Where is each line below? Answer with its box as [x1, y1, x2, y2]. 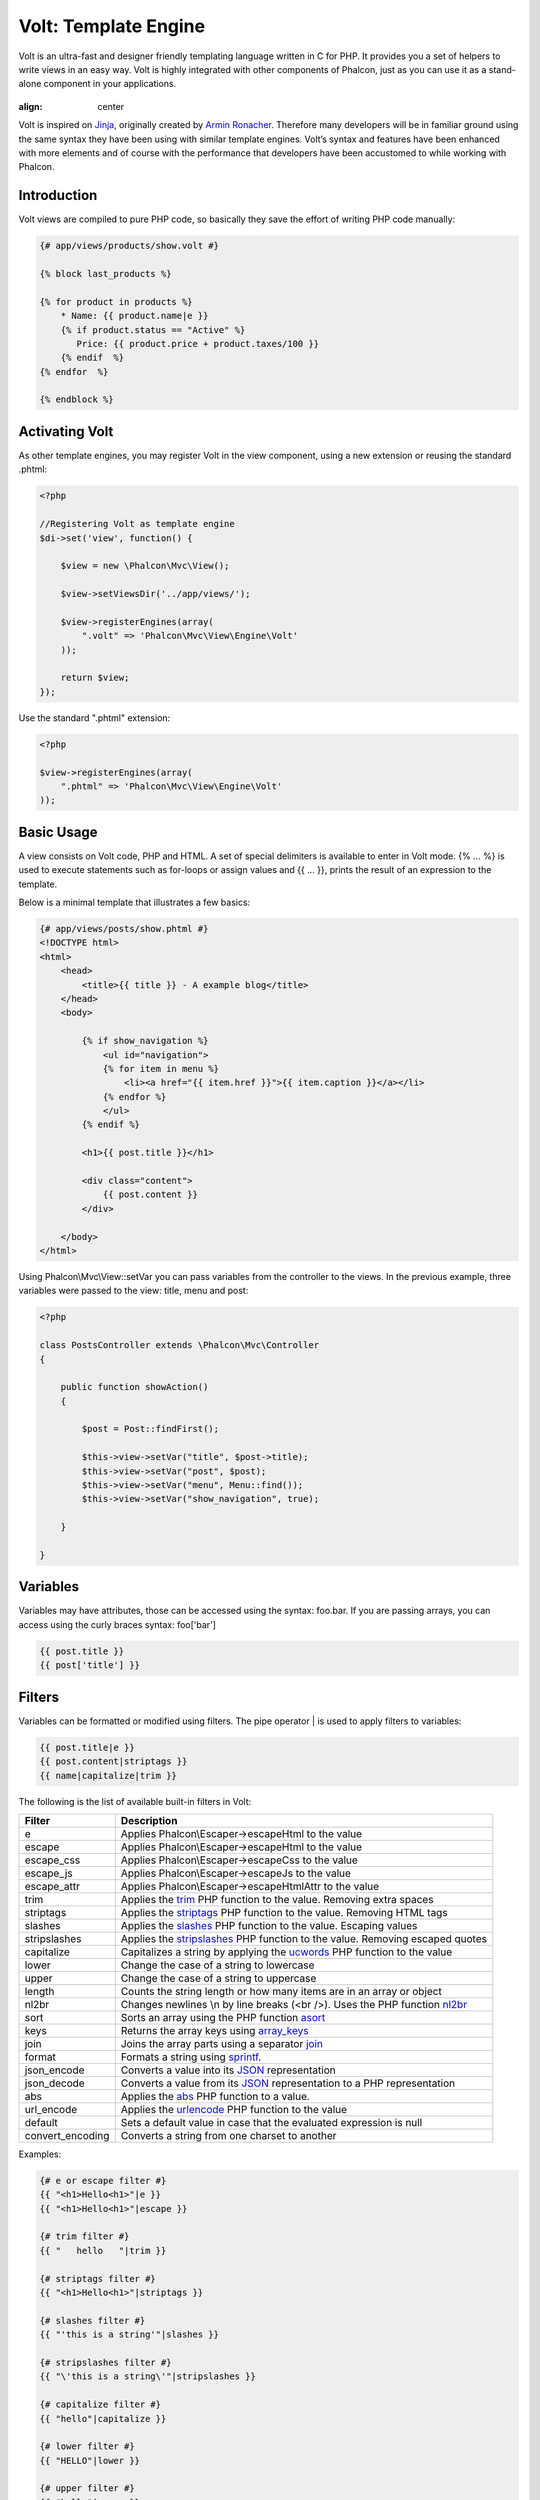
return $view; [60, 672, 130, 684]
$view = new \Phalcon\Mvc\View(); [60, 560, 230, 572]
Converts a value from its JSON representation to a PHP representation [120, 2076, 455, 2090]
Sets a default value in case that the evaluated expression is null [120, 2115, 423, 2129]
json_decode [24, 2076, 85, 2090]
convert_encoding [24, 2128, 110, 2142]
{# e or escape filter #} [39, 2175, 167, 2186]
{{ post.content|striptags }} [39, 1756, 188, 1767]
